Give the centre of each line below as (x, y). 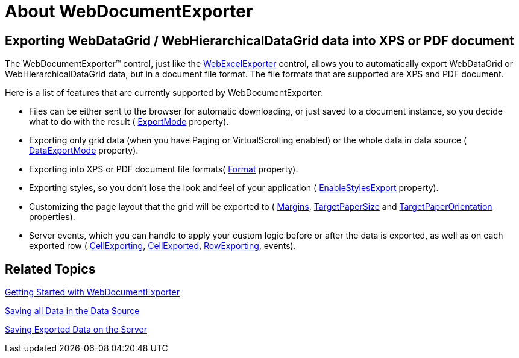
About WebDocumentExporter (129, 11)
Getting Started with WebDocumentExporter (92, 292)
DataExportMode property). (84, 151)
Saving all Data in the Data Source (72, 311)
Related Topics (50, 269)
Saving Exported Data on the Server (76, 330)
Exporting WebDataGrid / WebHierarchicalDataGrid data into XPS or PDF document (259, 40)
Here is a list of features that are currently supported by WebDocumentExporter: (164, 93)
